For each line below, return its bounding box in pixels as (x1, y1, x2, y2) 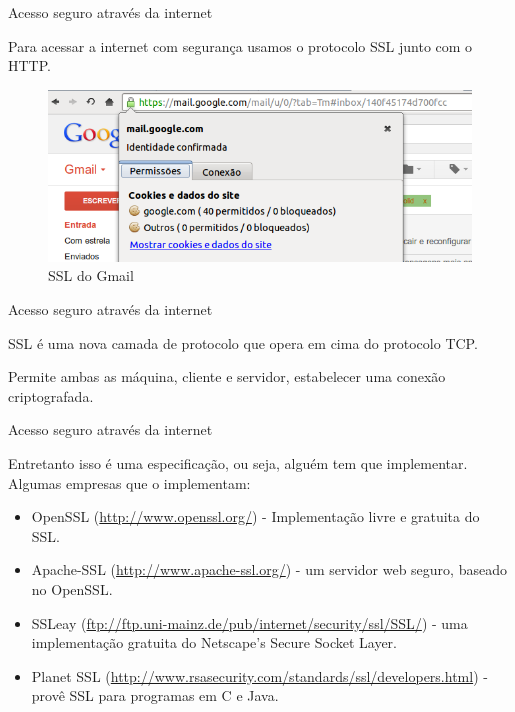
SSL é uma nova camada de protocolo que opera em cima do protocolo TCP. (8, 332, 478, 353)
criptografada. (8, 385, 94, 406)
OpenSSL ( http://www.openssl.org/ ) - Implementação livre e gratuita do (31, 506, 480, 527)
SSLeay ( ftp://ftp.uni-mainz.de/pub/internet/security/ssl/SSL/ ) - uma (31, 612, 468, 633)
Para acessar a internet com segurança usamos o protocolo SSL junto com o (8, 35, 473, 56)
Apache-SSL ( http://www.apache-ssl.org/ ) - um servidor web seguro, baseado (31, 559, 507, 580)
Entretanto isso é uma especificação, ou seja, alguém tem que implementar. (8, 453, 468, 474)
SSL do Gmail (48, 265, 134, 286)
